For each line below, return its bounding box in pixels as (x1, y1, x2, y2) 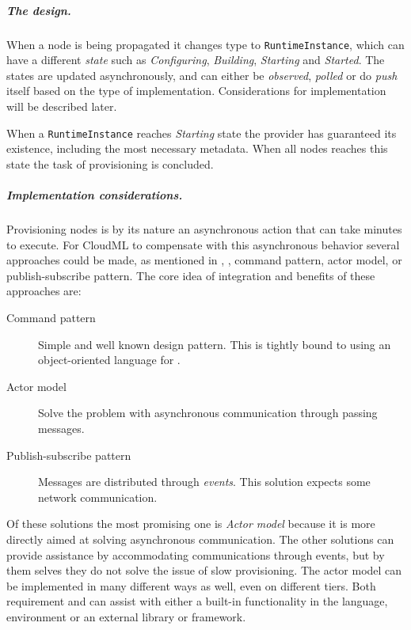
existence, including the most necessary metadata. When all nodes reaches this (6, 140, 388, 157)
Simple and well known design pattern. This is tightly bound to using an (38, 336, 391, 352)
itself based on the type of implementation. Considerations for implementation (6, 82, 386, 99)
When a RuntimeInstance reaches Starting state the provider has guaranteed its (6, 124, 397, 141)
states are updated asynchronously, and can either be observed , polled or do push (6, 66, 398, 83)
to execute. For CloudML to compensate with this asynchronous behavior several (6, 236, 400, 252)
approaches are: (6, 283, 82, 299)
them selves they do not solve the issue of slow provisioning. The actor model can (6, 562, 402, 579)
